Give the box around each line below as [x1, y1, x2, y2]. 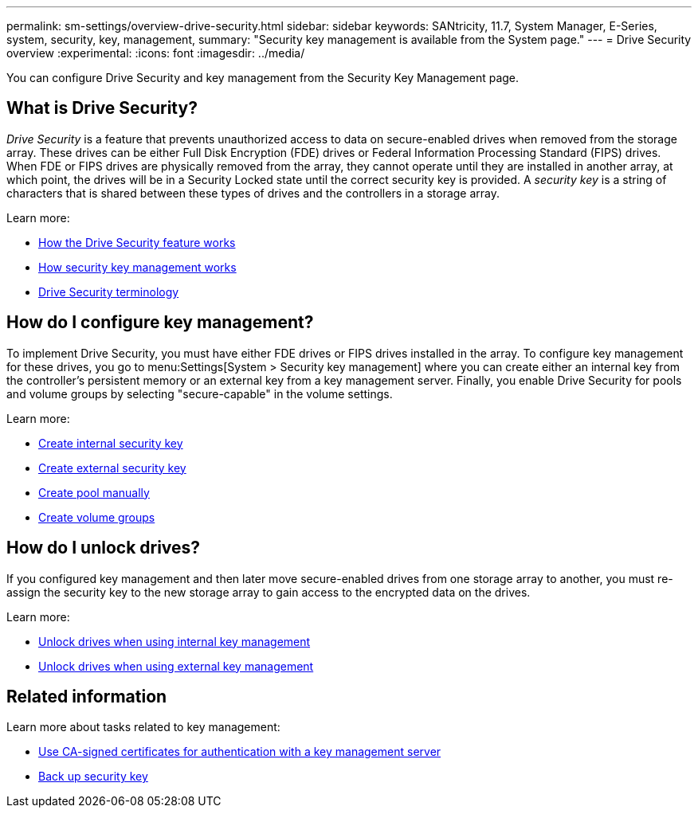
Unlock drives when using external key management [38, 659, 314, 673]
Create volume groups [38, 510, 155, 524]
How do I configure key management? [6, 312, 314, 333]
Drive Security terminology [38, 284, 179, 299]
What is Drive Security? [6, 98, 198, 119]
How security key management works [38, 260, 237, 274]
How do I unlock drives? [6, 538, 201, 558]
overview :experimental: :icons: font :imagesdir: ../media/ [6, 46, 305, 60]
